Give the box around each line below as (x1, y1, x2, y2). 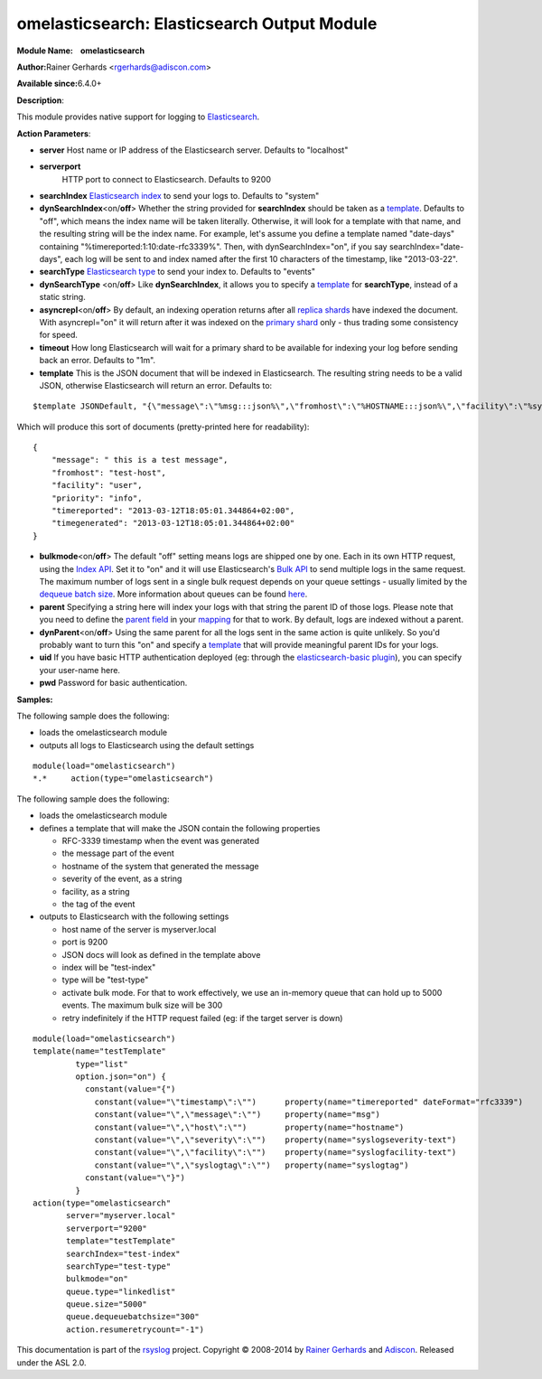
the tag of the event (61, 898, 135, 909)
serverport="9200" (66, 1223, 148, 1234)
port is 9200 (61, 936, 108, 948)
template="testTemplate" (66, 1236, 176, 1246)
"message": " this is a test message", (51, 455, 229, 465)
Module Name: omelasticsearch (16, 45, 145, 56)
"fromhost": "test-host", (51, 467, 167, 478)
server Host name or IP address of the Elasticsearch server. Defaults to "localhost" (39, 145, 349, 155)
